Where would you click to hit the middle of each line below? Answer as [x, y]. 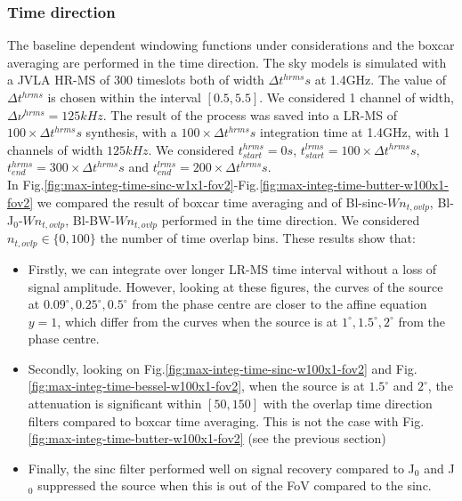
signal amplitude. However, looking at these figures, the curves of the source [235, 286]
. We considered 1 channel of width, [357, 97]
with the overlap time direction [348, 404]
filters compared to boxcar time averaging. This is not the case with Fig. [226, 420]
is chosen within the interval [124, 97]
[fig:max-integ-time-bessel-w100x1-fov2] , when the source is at [196, 386]
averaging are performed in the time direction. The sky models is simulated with [227, 62]
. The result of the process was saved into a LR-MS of [250, 114]
